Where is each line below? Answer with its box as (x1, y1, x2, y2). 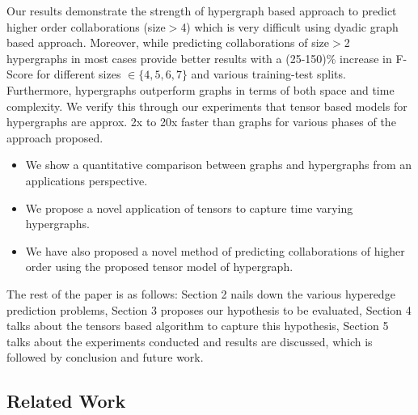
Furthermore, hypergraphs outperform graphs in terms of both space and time (6, 81, 395, 98)
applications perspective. (25, 172, 148, 188)
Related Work (6, 388, 126, 413)
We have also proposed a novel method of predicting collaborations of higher (25, 242, 405, 259)
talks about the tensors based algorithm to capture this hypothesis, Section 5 (6, 317, 389, 334)
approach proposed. (6, 129, 103, 146)
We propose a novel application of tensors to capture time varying (25, 199, 353, 216)
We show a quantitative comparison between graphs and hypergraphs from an (25, 156, 412, 173)
